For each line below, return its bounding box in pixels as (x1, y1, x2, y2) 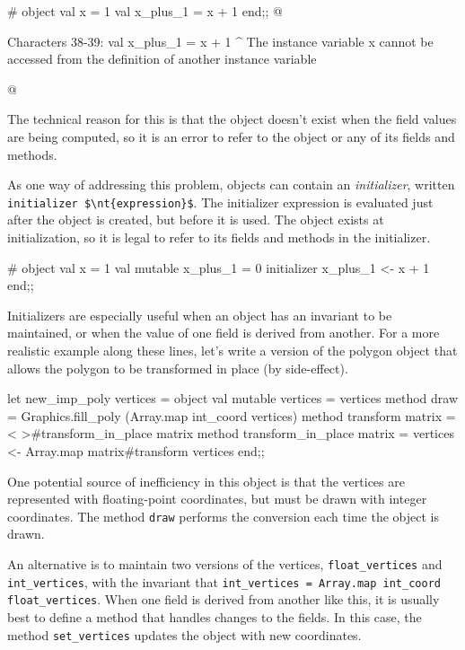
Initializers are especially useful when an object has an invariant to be (7, 305, 392, 324)
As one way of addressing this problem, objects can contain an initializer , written (7, 175, 455, 194)
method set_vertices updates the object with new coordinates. (7, 625, 362, 644)
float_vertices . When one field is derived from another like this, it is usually (7, 590, 440, 609)
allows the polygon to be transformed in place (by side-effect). (7, 358, 348, 377)
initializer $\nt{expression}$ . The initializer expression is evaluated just (7, 192, 434, 211)
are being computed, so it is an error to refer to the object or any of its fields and (7, 127, 455, 145)
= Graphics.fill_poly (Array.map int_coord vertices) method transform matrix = (7, 406, 456, 425)
